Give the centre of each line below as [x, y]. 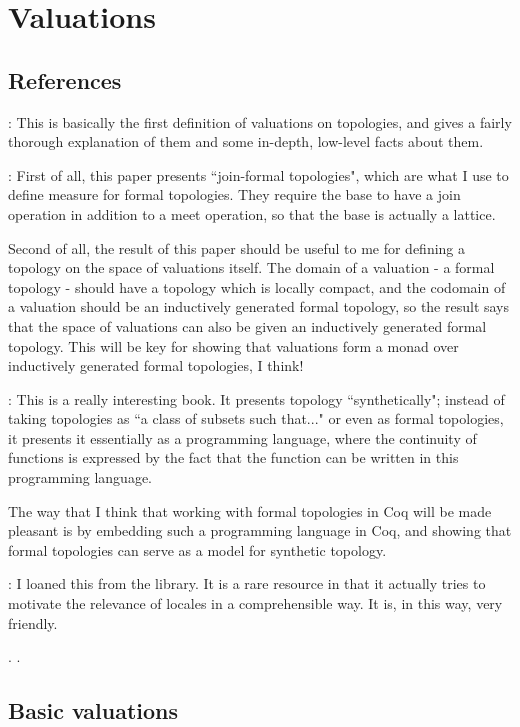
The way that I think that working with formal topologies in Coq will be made [250, 510]
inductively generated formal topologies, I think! [156, 365]
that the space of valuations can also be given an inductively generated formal [247, 325]
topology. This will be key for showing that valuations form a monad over [233, 345]
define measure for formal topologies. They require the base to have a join [234, 194]
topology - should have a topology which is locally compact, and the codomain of [257, 286]
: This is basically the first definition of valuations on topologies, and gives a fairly [260, 121]
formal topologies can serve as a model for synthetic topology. [197, 549]
